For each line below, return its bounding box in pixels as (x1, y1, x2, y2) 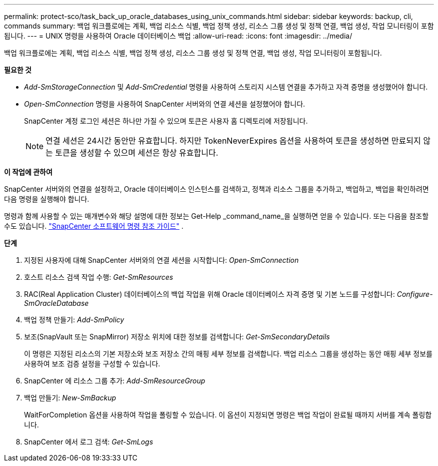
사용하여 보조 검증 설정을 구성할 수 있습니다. (24, 359, 160, 368)
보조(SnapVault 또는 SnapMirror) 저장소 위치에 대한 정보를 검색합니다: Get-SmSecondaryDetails (24, 332, 330, 341)
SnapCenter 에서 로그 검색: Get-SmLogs (24, 437, 153, 446)
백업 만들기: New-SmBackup (24, 393, 116, 402)
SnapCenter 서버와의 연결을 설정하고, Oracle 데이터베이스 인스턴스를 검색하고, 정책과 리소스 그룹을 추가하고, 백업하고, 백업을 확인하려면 (4, 185, 429, 193)
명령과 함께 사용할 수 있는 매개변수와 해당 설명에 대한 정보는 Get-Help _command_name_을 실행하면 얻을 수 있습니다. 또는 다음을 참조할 (4, 212, 429, 220)
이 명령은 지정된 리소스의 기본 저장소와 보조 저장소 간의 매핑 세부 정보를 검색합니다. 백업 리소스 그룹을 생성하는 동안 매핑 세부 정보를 (24, 349, 432, 358)
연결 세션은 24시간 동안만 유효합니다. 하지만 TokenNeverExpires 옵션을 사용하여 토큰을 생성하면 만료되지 (45, 136, 421, 146)
